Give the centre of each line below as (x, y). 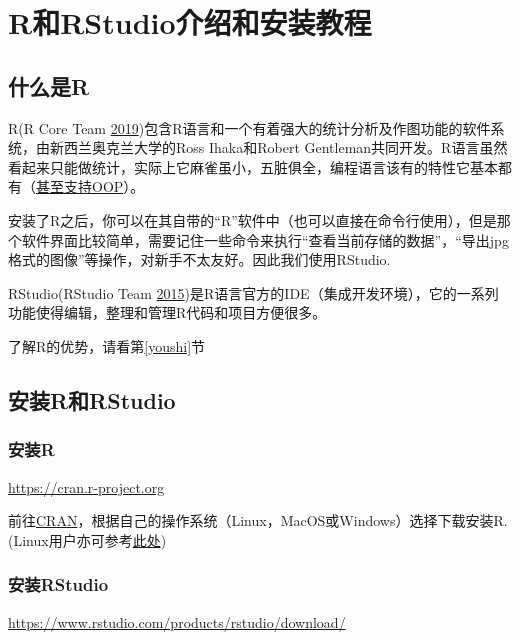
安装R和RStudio (92, 399)
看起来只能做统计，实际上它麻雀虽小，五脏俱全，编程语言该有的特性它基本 (253, 166)
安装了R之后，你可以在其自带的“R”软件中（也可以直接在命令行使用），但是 (252, 219)
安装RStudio (58, 584)
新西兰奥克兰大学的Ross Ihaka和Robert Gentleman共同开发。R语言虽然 (278, 147)
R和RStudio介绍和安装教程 (190, 22)
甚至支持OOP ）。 (90, 186)
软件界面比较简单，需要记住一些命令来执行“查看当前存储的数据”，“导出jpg (265, 239)
